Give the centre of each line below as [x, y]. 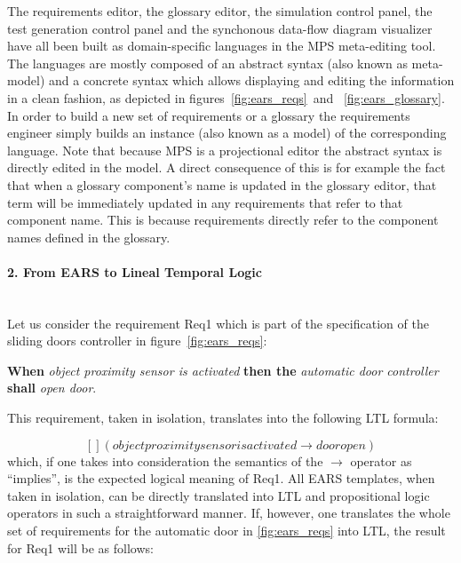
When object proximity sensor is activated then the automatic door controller [223, 370]
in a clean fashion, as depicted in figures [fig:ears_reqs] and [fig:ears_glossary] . [226, 97]
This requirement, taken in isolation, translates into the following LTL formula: [223, 418]
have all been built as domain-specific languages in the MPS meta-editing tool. [222, 46]
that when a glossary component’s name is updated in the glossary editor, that [222, 184]
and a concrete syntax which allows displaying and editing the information [252, 80]
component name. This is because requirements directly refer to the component [223, 220]
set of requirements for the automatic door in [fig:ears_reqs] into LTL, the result [227, 531]
